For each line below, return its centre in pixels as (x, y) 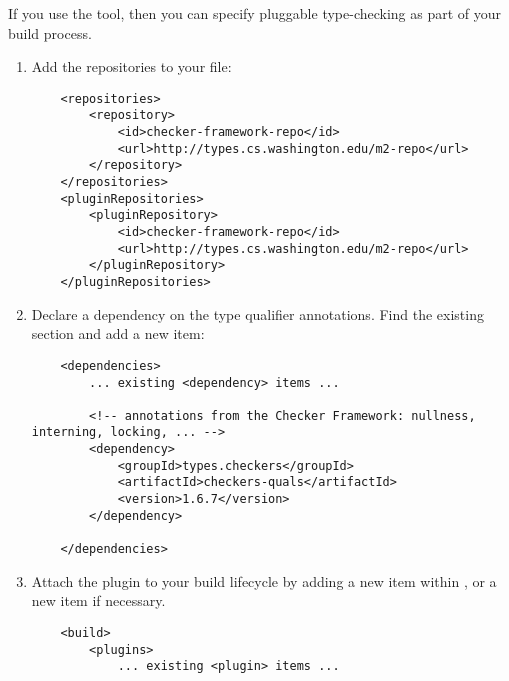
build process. (50, 32)
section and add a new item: (118, 333)
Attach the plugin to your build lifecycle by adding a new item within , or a (264, 580)
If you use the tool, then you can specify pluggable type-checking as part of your (255, 13)
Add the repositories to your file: (131, 66)
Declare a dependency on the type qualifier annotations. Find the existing (257, 313)
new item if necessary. (98, 600)
